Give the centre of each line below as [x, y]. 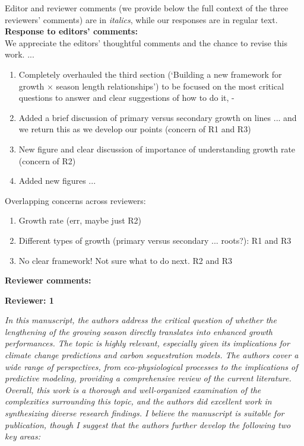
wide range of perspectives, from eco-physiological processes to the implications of [151, 366]
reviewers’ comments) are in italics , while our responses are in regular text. [141, 19]
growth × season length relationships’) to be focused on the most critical [151, 86]
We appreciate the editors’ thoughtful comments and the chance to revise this [146, 42]
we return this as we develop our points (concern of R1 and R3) [135, 129]
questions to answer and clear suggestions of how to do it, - [126, 98]
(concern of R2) [47, 160]
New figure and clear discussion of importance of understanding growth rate [157, 149]
